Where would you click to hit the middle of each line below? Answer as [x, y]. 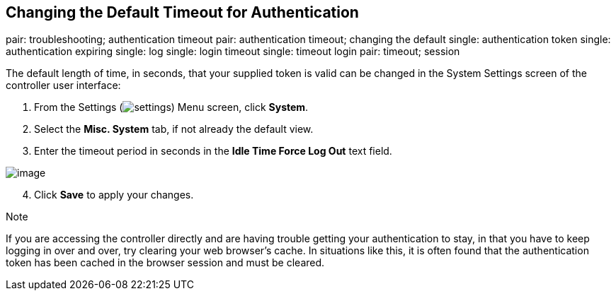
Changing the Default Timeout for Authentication [182, 12]
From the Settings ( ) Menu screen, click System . [171, 107]
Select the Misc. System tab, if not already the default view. [174, 129]
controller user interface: [63, 85]
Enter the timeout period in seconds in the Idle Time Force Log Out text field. [213, 151]
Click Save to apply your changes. [114, 195]
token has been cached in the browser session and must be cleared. [165, 263]
